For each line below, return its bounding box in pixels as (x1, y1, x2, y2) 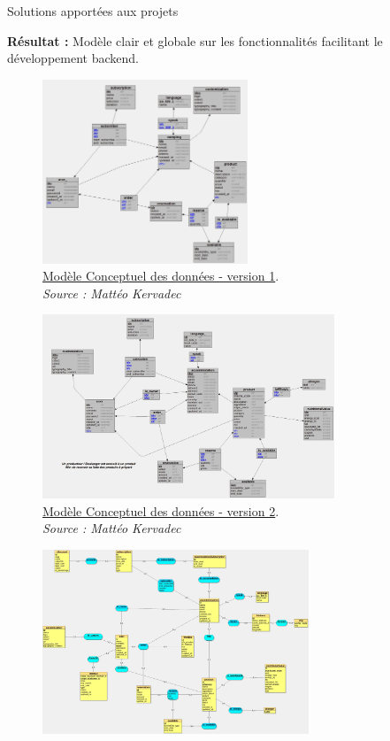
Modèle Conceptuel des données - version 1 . (42, 266, 279, 285)
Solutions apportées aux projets (7, 2, 179, 19)
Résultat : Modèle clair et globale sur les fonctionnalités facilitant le (7, 31, 383, 50)
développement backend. (7, 49, 139, 67)
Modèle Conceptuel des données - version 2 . (42, 501, 279, 520)
